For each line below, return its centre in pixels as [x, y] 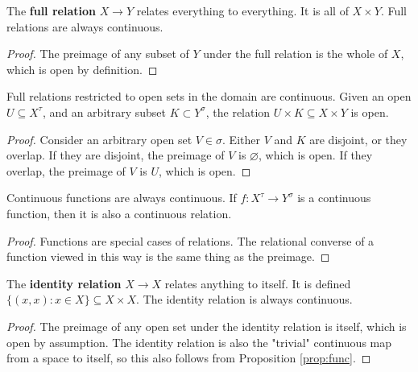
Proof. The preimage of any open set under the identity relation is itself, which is [207, 326]
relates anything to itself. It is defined [258, 283]
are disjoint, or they [358, 139]
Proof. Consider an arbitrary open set [99, 139]
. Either [241, 139]
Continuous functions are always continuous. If [122, 198]
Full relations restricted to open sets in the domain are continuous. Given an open [209, 96]
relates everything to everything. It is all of [242, 10]
